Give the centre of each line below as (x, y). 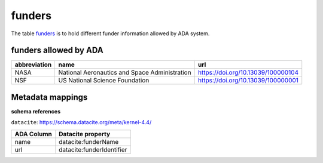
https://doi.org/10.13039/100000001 (248, 81)
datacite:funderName (89, 142)
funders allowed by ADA (57, 50)
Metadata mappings (49, 97)
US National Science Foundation (104, 81)
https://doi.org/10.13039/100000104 (248, 73)
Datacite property (85, 134)
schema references (36, 111)
